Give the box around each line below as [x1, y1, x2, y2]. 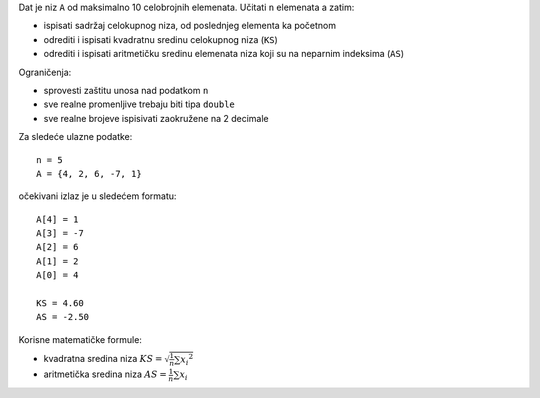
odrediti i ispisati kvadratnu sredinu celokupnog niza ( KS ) [43, 33, 279, 45]
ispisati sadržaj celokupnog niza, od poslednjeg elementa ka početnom [43, 20, 337, 32]
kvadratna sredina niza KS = [43, 353, 163, 365]
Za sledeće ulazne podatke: [18, 131, 133, 143]
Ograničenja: [18, 66, 72, 78]
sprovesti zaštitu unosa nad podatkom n [43, 84, 209, 96]
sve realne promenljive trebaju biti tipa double [43, 98, 235, 110]
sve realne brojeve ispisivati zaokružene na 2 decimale [43, 112, 269, 124]
